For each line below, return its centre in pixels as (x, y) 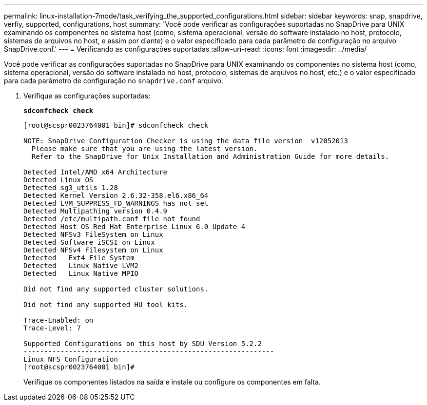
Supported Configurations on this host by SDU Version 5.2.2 (143, 344)
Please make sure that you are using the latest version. (145, 149)
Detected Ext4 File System (79, 258)
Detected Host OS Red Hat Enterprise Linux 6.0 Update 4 (135, 227)
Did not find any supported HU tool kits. (106, 305)
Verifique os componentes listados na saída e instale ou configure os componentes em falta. (172, 382)
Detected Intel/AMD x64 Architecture (96, 172)
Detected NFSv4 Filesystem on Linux (93, 250)
